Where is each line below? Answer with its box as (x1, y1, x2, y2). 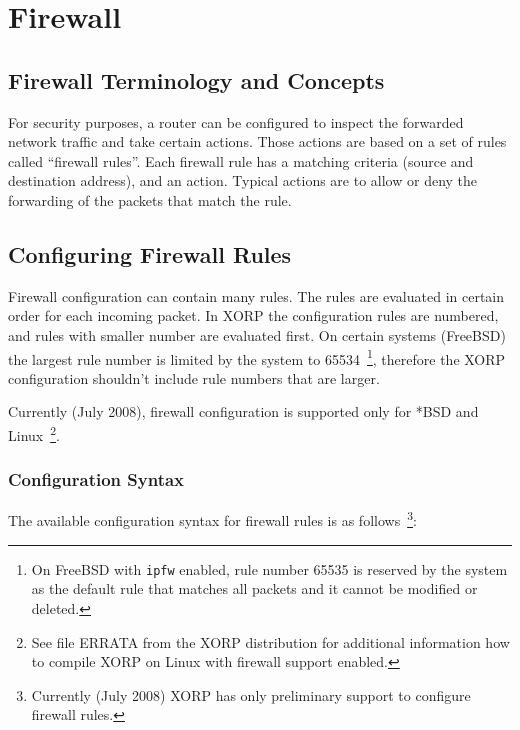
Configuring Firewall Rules (8, 238, 292, 269)
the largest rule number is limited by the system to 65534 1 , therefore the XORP (8, 345, 506, 369)
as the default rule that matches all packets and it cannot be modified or (31, 578, 478, 599)
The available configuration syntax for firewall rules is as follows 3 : (8, 507, 417, 531)
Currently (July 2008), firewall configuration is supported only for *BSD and (8, 401, 479, 422)
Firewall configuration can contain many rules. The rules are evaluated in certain (8, 285, 505, 306)
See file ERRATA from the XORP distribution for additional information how (31, 631, 510, 652)
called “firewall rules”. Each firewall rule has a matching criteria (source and (8, 150, 474, 171)
